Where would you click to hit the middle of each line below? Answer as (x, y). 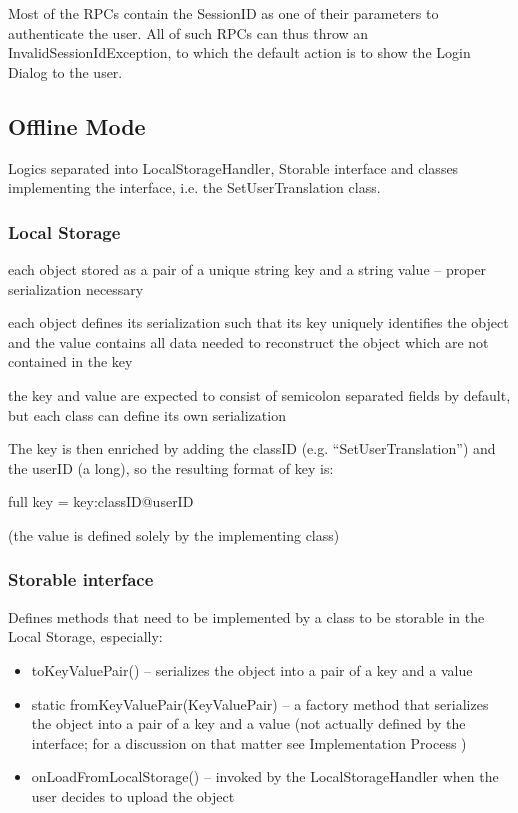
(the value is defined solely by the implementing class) (174, 534)
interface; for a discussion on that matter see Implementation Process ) (249, 742)
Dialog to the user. (65, 71)
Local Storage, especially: (85, 636)
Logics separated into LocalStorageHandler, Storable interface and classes (233, 167)
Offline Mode (77, 125)
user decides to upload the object (133, 795)
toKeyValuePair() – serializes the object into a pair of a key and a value (252, 669)
